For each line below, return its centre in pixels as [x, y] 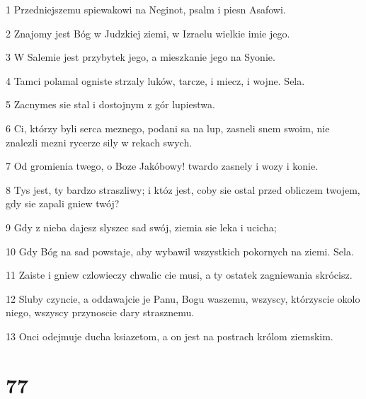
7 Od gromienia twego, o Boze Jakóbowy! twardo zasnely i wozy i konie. [162, 166]
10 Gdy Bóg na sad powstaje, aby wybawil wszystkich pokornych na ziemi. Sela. [180, 251]
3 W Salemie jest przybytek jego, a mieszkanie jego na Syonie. [141, 57]
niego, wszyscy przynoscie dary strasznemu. [100, 312]
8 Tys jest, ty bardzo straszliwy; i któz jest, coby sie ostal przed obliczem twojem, [183, 189]
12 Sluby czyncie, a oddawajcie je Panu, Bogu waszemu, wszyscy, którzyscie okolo [183, 298]
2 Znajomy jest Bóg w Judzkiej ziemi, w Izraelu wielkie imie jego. [148, 33]
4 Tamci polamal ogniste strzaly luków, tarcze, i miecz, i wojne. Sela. [155, 80]
